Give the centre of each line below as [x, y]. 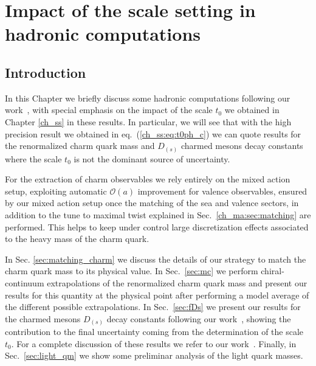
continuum [25, 283]
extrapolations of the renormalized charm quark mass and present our [177, 283]
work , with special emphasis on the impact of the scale [109, 110]
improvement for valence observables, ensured [222, 191]
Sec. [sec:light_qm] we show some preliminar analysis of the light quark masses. [154, 355]
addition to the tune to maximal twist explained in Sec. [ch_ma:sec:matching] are [158, 215]
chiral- [273, 271]
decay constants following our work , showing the [199, 318]
